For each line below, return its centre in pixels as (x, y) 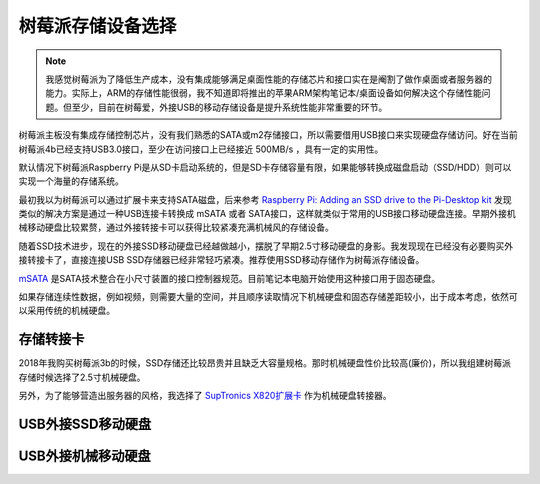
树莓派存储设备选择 (97, 26)
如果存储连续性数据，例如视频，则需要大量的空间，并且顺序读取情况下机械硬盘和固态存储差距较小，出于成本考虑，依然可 (268, 297)
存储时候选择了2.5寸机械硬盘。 (82, 377)
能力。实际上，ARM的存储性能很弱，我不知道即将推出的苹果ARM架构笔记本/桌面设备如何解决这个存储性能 (263, 93)
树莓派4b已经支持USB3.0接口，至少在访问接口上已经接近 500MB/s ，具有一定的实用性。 (201, 149)
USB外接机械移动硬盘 (85, 455)
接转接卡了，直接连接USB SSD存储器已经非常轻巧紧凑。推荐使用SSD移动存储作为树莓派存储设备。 (221, 260)
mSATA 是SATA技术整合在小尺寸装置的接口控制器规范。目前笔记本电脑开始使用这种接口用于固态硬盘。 (229, 278)
